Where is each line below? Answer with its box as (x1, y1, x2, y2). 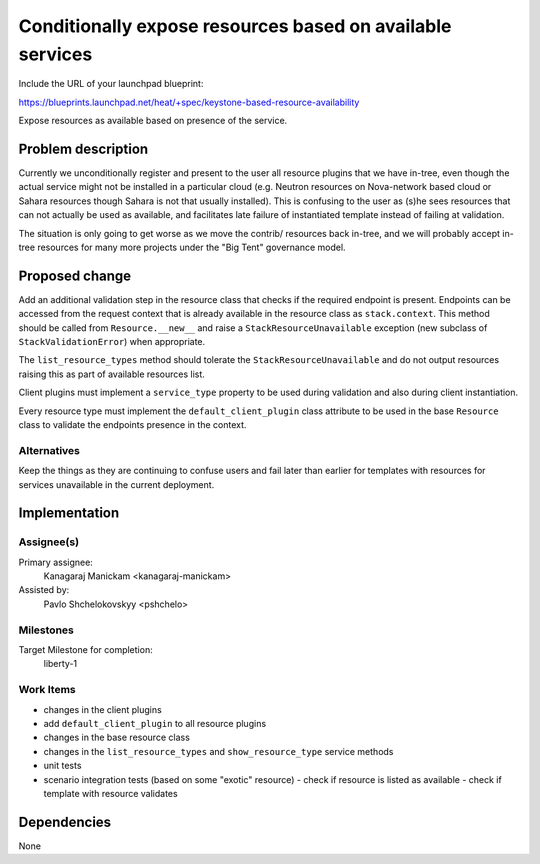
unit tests (43, 760, 82, 772)
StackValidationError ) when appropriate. (18, 336, 206, 348)
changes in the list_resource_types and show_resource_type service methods (43, 745, 394, 757)
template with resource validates (43, 787, 179, 799)
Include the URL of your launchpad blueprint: (18, 78, 204, 90)
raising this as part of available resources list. (18, 368, 205, 380)
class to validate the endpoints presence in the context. (18, 419, 247, 431)
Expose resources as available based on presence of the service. (18, 115, 288, 127)
